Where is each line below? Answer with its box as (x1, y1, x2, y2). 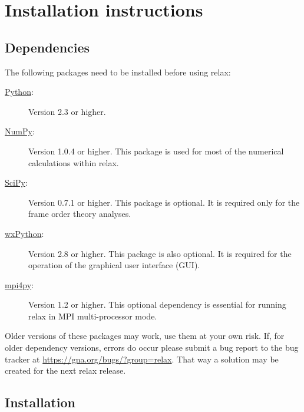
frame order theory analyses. (28, 207, 131, 220)
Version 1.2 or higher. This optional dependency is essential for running (28, 298, 286, 311)
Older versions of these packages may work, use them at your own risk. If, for (5, 329, 285, 342)
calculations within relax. (28, 156, 119, 169)
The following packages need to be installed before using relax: (5, 65, 231, 78)
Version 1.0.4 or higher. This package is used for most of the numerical (28, 144, 284, 157)
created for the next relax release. (5, 364, 126, 377)
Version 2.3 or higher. (28, 105, 106, 117)
